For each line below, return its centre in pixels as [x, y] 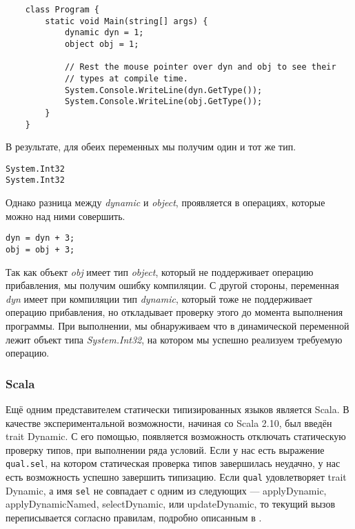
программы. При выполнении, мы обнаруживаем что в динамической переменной [177, 326]
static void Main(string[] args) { [126, 21]
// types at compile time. [126, 78]
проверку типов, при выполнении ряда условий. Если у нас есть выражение [165, 449]
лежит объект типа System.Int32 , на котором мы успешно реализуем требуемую [174, 339]
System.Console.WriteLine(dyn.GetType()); [163, 90]
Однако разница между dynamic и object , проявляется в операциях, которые [165, 202]
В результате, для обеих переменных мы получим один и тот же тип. [151, 147]
